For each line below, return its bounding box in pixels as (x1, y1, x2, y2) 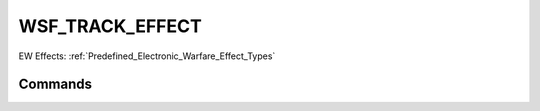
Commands (18, 76, 93, 93)
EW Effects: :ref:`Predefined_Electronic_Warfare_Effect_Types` (18, 50, 276, 62)
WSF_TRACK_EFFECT (18, 15, 202, 37)
